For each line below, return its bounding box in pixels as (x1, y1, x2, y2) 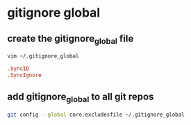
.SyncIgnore (7, 72, 42, 78)
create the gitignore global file (7, 33, 134, 46)
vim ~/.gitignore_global (7, 53, 79, 60)
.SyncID (7, 65, 30, 72)
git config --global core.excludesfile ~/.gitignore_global (7, 111, 185, 118)
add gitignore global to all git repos (7, 91, 154, 105)
